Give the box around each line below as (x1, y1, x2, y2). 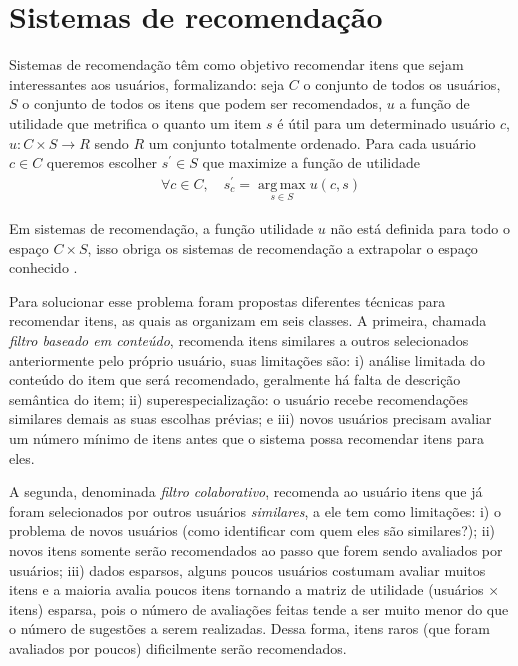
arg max (257, 177, 306, 192)
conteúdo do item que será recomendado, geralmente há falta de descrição (9, 369, 461, 390)
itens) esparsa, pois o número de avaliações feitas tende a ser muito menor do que (9, 598, 509, 619)
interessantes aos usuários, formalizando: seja (9, 73, 285, 94)
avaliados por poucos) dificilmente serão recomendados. (9, 637, 347, 658)
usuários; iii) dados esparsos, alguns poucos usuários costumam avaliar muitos (9, 559, 486, 580)
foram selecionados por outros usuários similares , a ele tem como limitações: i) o (9, 500, 501, 521)
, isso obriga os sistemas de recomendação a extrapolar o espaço (87, 237, 478, 258)
